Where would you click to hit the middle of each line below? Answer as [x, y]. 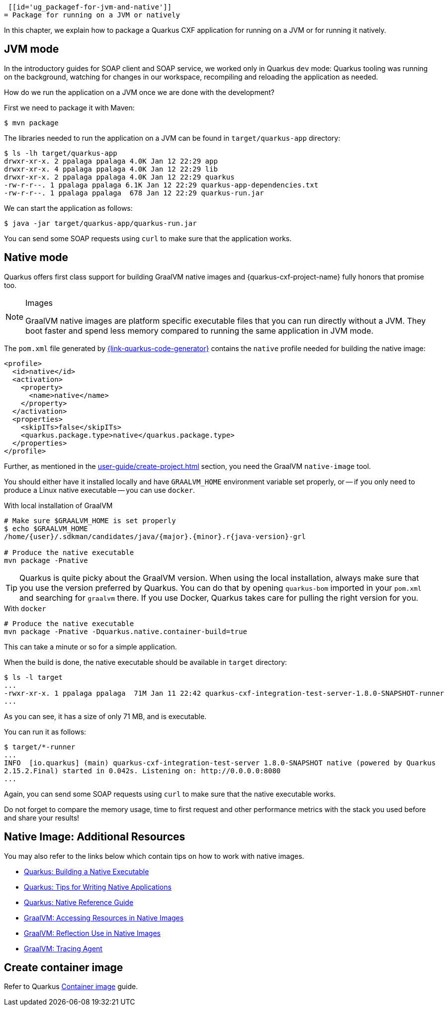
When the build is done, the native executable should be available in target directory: [146, 662]
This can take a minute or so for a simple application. [90, 646]
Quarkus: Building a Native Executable [87, 871]
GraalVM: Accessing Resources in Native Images [104, 918]
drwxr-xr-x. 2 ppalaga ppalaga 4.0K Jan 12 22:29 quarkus [119, 177]
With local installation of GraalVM [58, 505]
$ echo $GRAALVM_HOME [46, 528]
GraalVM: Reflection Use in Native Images [92, 933]
